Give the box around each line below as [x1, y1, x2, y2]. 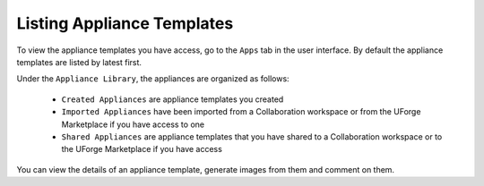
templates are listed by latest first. [16, 56, 143, 67]
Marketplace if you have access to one [61, 119, 205, 130]
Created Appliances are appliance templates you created [61, 94, 284, 105]
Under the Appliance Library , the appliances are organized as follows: [16, 73, 290, 84]
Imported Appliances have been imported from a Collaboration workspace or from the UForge [61, 106, 421, 117]
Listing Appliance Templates [16, 13, 234, 33]
